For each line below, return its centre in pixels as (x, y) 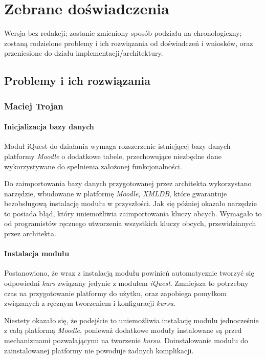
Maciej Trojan (34, 106)
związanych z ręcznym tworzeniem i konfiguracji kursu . (90, 303)
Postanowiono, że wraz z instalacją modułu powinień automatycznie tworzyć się (129, 273)
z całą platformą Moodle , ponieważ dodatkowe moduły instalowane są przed (123, 330)
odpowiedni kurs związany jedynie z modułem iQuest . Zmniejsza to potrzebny (126, 283)
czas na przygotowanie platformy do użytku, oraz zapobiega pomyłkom (116, 293)
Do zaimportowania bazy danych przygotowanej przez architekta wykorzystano (128, 183)
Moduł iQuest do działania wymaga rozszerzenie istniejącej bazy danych (117, 146)
